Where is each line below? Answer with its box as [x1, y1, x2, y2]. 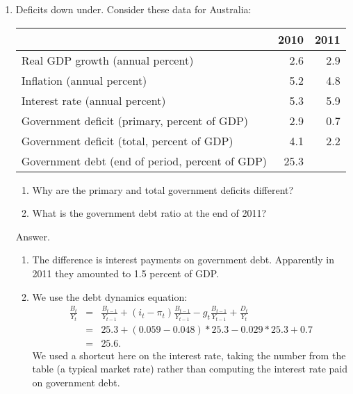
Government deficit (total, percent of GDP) [21, 132, 233, 149]
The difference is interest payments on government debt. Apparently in [32, 252, 334, 267]
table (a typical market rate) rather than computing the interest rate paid [32, 361, 347, 376]
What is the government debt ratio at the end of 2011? [32, 206, 267, 220]
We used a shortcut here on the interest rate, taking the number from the [32, 347, 346, 362]
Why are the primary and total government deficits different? [32, 182, 294, 197]
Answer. [15, 229, 50, 243]
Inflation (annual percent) [21, 72, 147, 88]
